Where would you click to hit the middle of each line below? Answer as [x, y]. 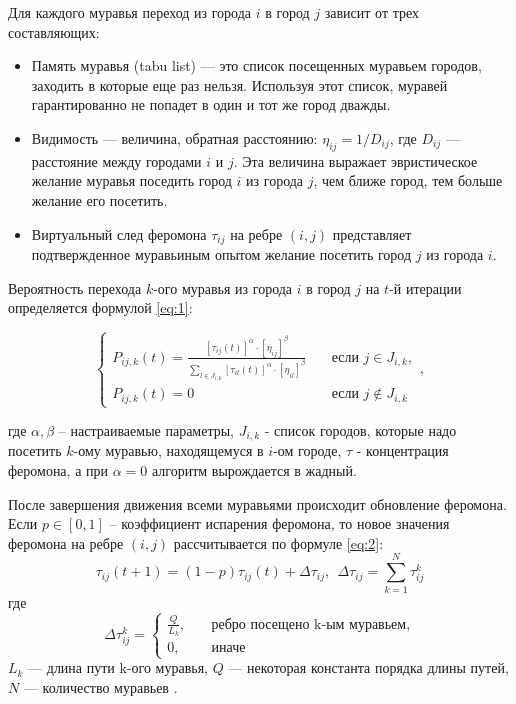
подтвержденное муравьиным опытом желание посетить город [221, 254]
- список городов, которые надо [360, 430]
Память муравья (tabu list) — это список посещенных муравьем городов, [256, 65]
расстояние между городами [116, 160]
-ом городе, [307, 450]
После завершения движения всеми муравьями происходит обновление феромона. [257, 503]
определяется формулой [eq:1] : [100, 307]
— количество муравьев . [100, 686]
